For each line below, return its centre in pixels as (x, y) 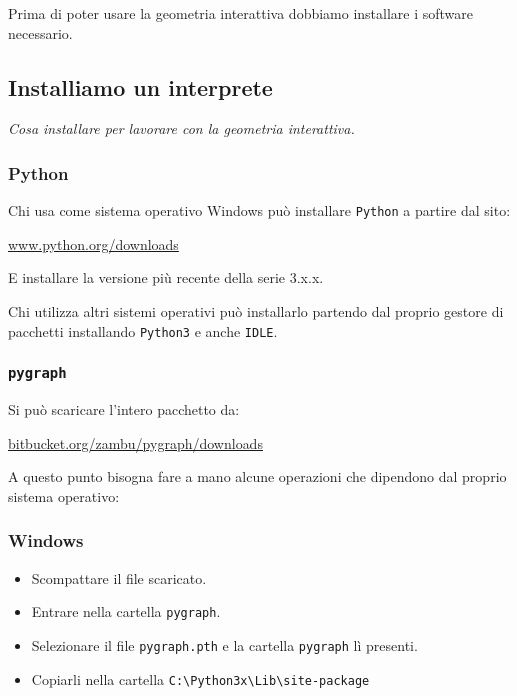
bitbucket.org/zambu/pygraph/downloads (135, 442)
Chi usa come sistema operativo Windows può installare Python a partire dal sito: (259, 210)
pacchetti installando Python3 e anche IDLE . (143, 330)
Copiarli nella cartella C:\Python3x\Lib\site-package (200, 678)
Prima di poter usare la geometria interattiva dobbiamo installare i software (241, 13)
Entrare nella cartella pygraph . (126, 611)
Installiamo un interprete (140, 86)
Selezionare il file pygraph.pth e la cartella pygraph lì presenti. (224, 644)
